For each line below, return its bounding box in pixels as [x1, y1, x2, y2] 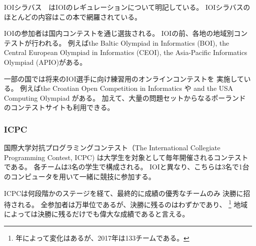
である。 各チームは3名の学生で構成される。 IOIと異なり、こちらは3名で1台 [4, 162, 250, 172]
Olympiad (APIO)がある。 [4, 56, 87, 67]
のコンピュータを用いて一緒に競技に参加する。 [4, 171, 156, 181]
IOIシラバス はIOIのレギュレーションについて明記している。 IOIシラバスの [4, 2, 250, 12]
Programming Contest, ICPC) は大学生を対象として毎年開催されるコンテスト [4, 152, 249, 162]
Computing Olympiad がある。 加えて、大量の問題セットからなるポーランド [4, 92, 246, 103]
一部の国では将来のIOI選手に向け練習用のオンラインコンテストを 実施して [4, 73, 244, 83]
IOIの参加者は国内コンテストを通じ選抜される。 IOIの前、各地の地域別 [4, 28, 234, 38]
